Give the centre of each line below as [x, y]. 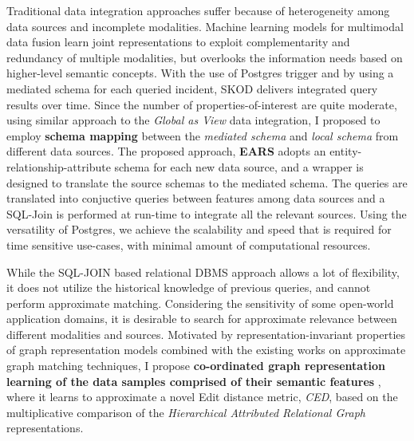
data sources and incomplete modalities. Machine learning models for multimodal [205, 26]
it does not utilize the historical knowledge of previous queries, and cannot [189, 287]
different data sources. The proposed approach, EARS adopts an [166, 151]
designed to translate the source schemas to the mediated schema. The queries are [207, 182]
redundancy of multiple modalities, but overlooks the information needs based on [205, 57]
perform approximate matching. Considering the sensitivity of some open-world [200, 303]
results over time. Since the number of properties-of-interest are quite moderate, [202, 104]
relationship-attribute [59, 166]
